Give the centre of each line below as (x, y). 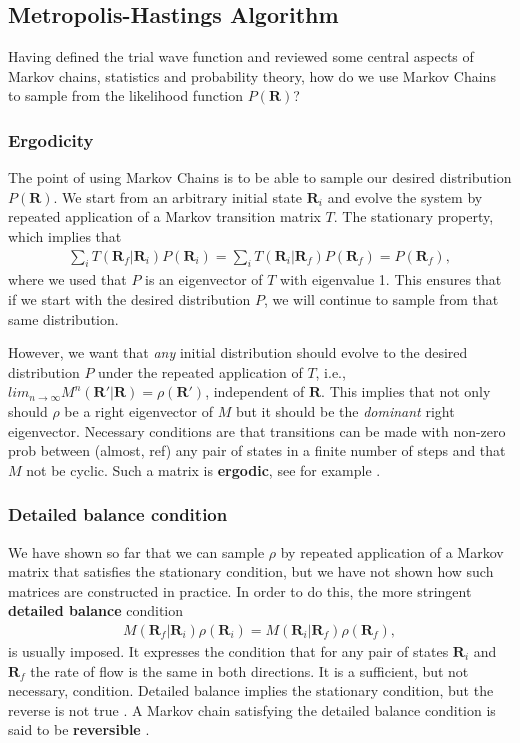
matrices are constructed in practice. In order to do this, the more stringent (240, 590)
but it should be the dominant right (345, 410)
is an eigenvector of (204, 279)
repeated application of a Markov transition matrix (164, 216)
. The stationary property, (413, 216)
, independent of (255, 391)
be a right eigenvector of (138, 410)
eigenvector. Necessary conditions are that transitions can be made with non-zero (257, 430)
